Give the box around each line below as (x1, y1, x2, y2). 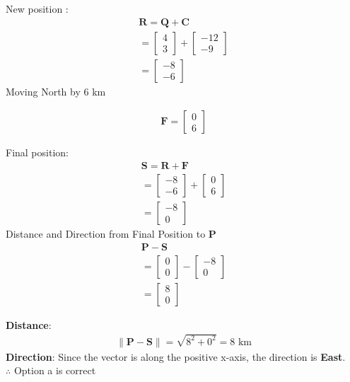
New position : (6, 1, 69, 16)
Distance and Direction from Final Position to (6, 226, 206, 241)
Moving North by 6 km (6, 83, 106, 98)
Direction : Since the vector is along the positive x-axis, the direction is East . (6, 349, 346, 364)
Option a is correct (13, 363, 96, 378)
